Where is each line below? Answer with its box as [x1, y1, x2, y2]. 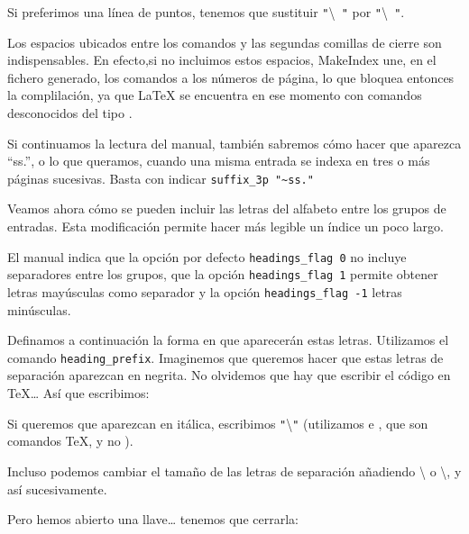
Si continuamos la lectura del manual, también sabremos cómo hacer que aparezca [7, 133, 462, 152]
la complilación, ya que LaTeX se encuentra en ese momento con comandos [7, 86, 422, 104]
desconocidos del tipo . [7, 104, 133, 122]
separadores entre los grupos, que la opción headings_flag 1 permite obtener [7, 265, 438, 284]
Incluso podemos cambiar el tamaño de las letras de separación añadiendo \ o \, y [7, 461, 462, 480]
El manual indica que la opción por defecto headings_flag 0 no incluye [7, 247, 407, 266]
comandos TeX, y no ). [7, 431, 133, 450]
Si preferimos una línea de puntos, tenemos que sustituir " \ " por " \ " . [7, 3, 405, 21]
